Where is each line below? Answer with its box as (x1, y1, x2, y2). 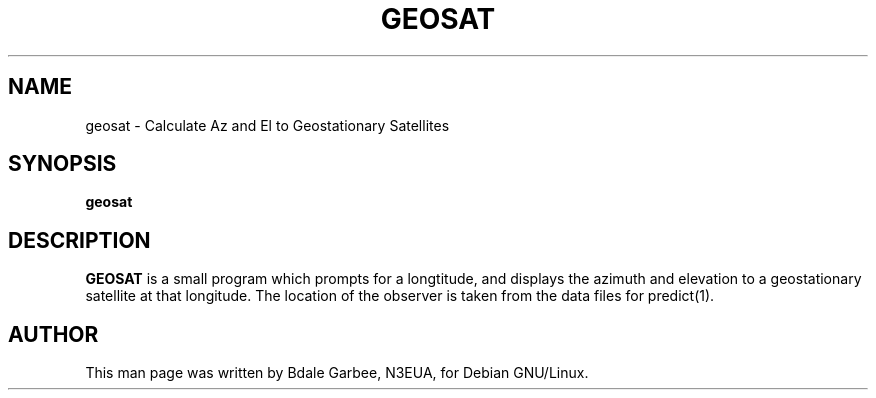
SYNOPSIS (8, 151, 117, 177)
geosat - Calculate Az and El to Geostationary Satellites (85, 116, 450, 134)
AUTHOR (8, 321, 99, 347)
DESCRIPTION (8, 227, 151, 253)
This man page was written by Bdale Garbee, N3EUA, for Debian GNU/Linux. (85, 364, 589, 382)
